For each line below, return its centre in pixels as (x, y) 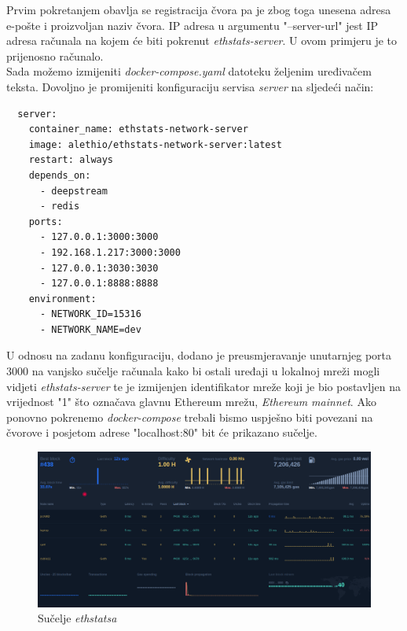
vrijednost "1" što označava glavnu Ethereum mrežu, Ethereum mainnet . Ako (191, 402)
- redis (60, 207)
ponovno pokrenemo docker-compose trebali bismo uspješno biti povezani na (190, 417)
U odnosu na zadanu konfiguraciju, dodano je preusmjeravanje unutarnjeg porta (199, 355)
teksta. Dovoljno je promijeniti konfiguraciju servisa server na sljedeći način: (190, 86)
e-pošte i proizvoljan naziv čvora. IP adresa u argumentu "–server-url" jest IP (192, 25)
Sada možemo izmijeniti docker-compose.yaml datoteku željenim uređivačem (189, 71)
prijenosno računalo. (55, 55)
